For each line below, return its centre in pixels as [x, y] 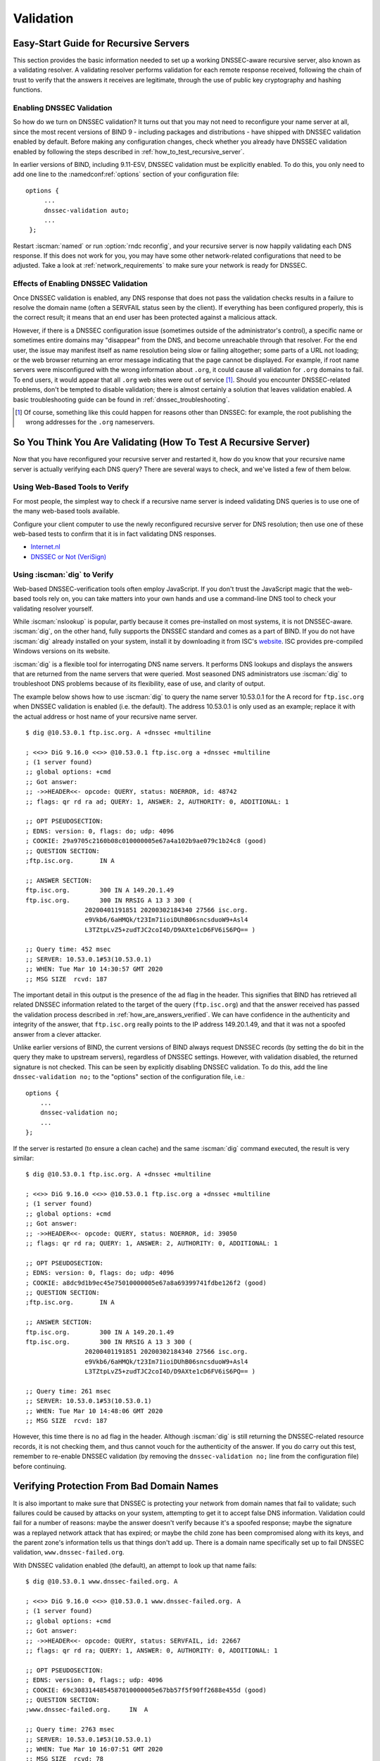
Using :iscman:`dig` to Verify [63, 575]
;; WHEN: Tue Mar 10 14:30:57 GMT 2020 [94, 969]
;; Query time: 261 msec [68, 1391]
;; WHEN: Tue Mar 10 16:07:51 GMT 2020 [94, 1749]
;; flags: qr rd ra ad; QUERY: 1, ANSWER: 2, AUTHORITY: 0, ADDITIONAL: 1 [157, 802]
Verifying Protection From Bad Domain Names [116, 1486]
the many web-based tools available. [66, 511]
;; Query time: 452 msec [68, 950]
